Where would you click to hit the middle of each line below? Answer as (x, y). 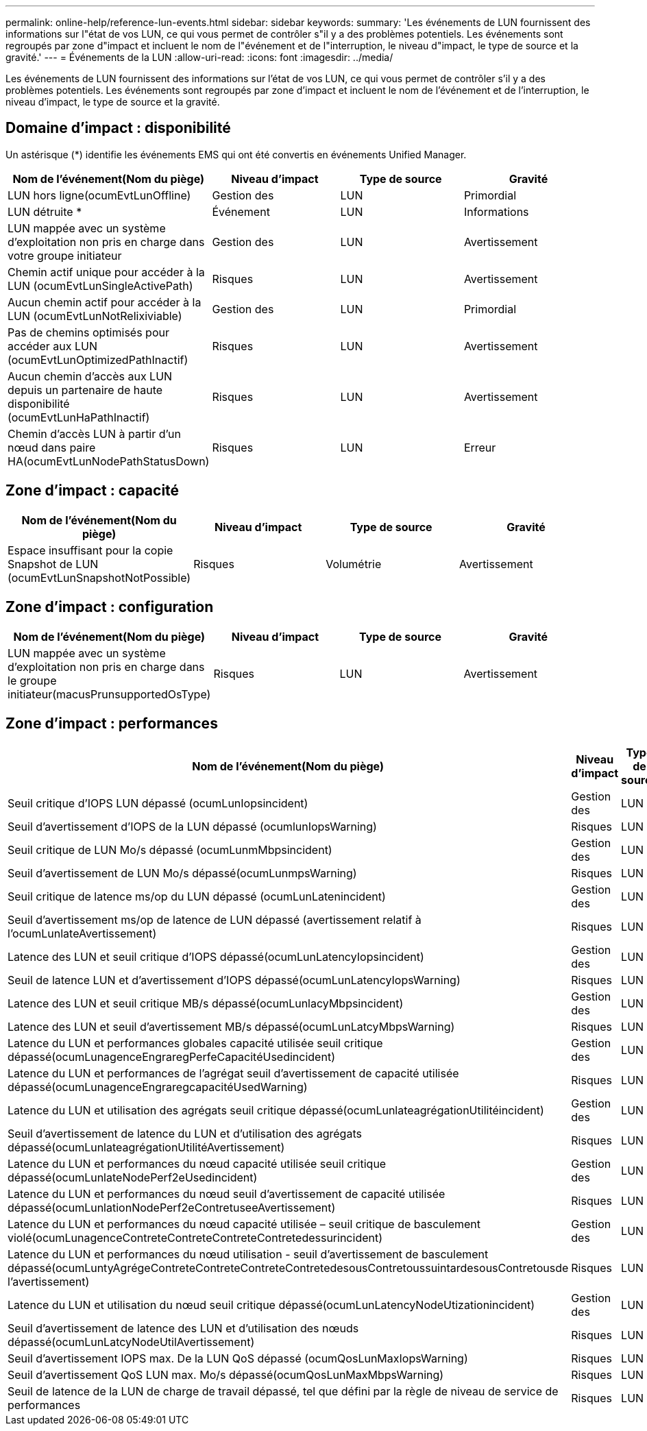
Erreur (480, 447)
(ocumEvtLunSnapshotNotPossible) (99, 577)
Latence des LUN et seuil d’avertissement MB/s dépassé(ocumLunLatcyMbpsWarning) (231, 1027)
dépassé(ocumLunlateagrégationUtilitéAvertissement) (146, 1148)
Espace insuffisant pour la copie (90, 550)
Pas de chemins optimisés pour (88, 332)
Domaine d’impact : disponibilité (118, 128)
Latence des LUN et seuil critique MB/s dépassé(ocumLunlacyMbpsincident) (206, 1004)
